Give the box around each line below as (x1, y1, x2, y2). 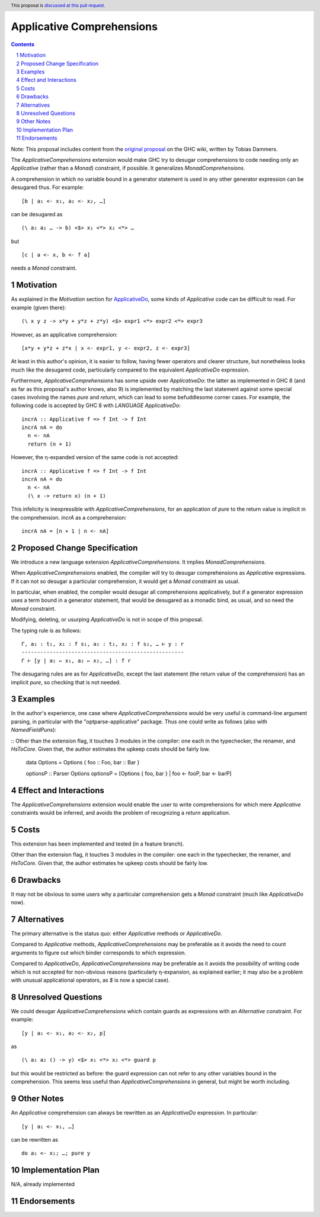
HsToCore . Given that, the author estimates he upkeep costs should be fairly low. (11, 859, 209, 866)
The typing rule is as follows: (11, 627, 81, 634)
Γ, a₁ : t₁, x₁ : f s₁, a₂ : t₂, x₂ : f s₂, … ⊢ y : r (21, 640, 184, 647)
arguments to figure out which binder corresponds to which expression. (11, 949, 187, 956)
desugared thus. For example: (11, 184, 84, 191)
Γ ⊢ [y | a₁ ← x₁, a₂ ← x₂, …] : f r (21, 657, 132, 664)
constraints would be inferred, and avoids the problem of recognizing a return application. (11, 809, 231, 816)
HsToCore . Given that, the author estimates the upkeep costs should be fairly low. (11, 745, 210, 752)
